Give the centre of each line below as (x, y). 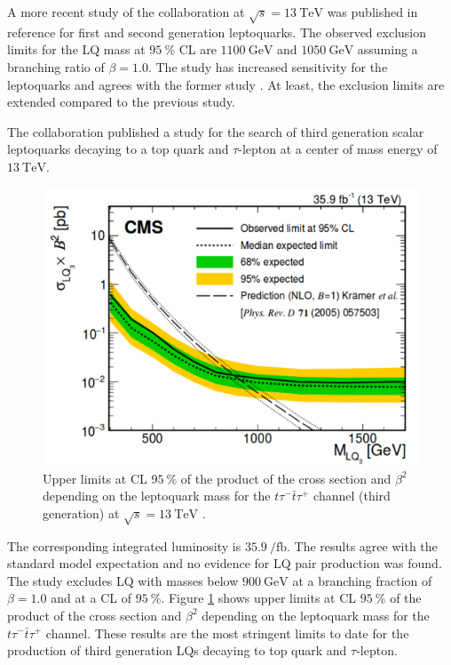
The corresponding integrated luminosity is (124, 545)
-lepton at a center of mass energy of (338, 149)
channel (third (352, 496)
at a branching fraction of (362, 580)
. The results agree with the (362, 545)
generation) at (81, 513)
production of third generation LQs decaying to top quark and (177, 650)
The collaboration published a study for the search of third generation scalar (216, 131)
